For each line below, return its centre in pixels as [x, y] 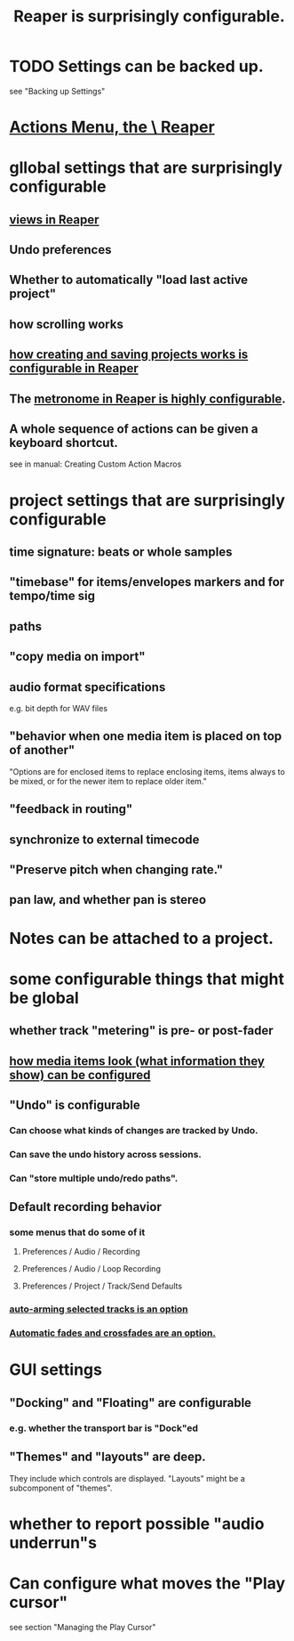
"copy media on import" [77, 657]
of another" [42, 750]
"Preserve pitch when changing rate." [116, 870]
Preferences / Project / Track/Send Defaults [102, 1286]
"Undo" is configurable [75, 1105]
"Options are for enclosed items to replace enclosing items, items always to [147, 771]
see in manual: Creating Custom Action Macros [95, 464]
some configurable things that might [147, 979]
